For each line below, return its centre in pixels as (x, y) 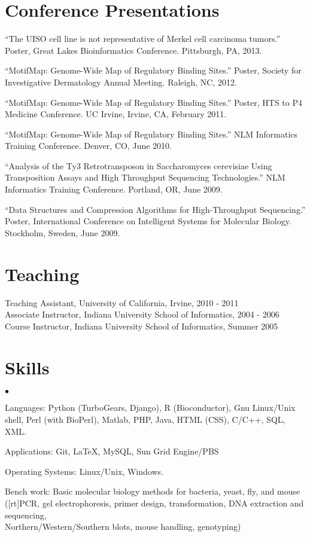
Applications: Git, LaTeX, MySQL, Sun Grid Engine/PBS (112, 451)
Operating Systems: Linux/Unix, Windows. (84, 471)
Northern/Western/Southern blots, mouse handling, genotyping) (123, 527)
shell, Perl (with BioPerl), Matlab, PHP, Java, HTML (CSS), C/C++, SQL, (145, 419)
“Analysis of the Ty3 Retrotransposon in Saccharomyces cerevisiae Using (139, 165)
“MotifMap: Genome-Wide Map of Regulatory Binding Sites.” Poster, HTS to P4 (154, 102)
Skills (27, 367)
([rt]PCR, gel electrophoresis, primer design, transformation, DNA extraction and (154, 503)
